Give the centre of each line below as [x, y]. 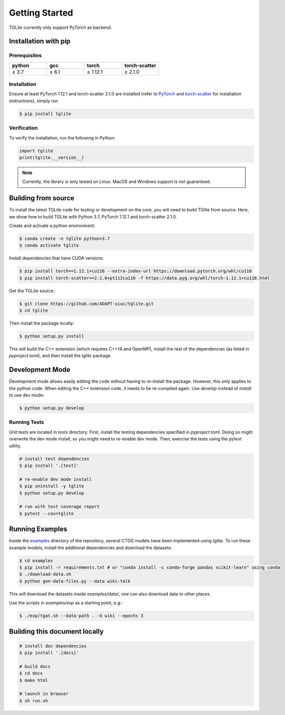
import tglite [36, 151]
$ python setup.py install [52, 336]
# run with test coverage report [59, 507]
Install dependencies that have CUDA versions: [56, 258]
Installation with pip [40, 41]
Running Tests [26, 422]
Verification [24, 128]
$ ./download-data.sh [45, 574]
